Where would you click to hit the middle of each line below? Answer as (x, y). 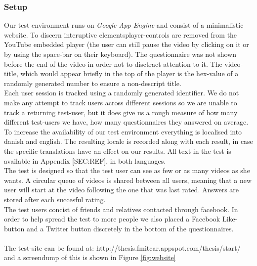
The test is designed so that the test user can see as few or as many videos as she (127, 170)
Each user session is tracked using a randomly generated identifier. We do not (122, 93)
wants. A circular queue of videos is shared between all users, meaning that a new (128, 180)
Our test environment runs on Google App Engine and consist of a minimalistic (124, 25)
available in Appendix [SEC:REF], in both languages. (85, 160)
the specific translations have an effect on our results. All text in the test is (118, 151)
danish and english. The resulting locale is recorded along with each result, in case (128, 141)
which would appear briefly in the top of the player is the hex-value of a (129, 73)
